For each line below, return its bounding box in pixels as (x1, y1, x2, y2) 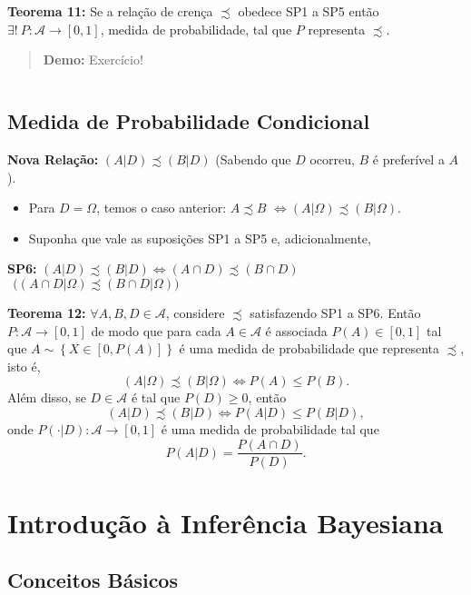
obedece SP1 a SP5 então (238, 2, 379, 20)
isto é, (7, 356, 41, 375)
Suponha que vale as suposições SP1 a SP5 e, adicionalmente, (28, 228, 371, 247)
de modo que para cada (91, 321, 221, 340)
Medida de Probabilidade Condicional (7, 107, 370, 135)
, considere (165, 302, 225, 322)
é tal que (131, 388, 181, 407)
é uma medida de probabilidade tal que (161, 419, 379, 438)
